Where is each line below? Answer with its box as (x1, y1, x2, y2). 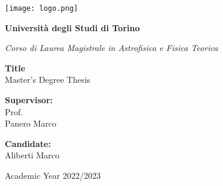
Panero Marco (5, 117, 57, 130)
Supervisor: (5, 94, 53, 106)
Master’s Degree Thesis (5, 73, 91, 86)
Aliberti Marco (5, 149, 60, 161)
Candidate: (5, 137, 51, 149)
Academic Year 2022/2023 (5, 169, 101, 181)
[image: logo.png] (5, 4, 78, 13)
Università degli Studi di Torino (5, 21, 140, 34)
